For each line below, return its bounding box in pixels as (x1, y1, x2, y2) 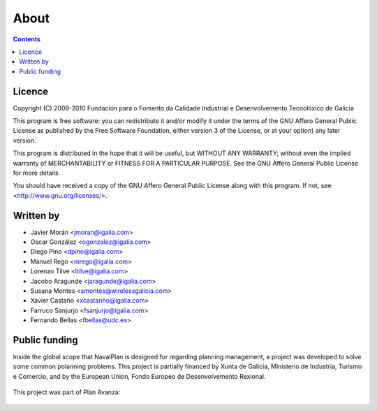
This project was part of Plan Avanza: (13, 388, 121, 396)
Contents (13, 35, 41, 43)
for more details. (13, 168, 61, 177)
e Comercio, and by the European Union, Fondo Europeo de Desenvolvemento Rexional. (13, 372, 266, 380)
